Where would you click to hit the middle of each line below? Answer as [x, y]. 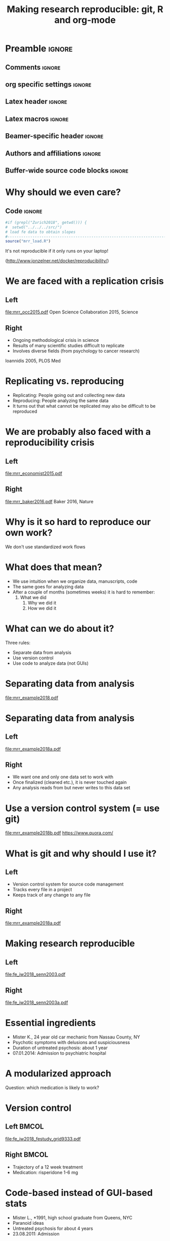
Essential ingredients [51, 1023]
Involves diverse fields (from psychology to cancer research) [76, 351]
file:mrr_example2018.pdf [32, 698]
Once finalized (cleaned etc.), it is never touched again [70, 782]
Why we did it [42, 603]
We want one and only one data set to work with [63, 777]
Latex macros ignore [37, 119]
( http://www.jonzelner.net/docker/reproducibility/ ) [57, 261]
